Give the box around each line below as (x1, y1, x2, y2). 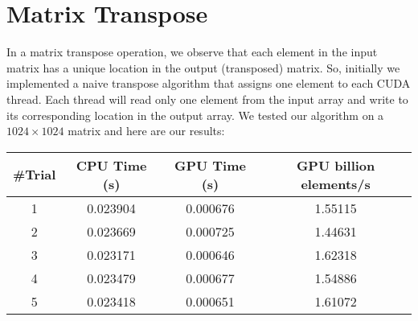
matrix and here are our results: (68, 122, 225, 139)
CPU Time (76, 155, 147, 175)
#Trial (13, 165, 56, 184)
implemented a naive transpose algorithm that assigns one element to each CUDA (6, 75, 411, 92)
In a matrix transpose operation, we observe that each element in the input (6, 43, 378, 60)
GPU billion (296, 155, 375, 175)
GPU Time (174, 155, 246, 175)
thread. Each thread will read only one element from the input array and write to (6, 90, 408, 107)
